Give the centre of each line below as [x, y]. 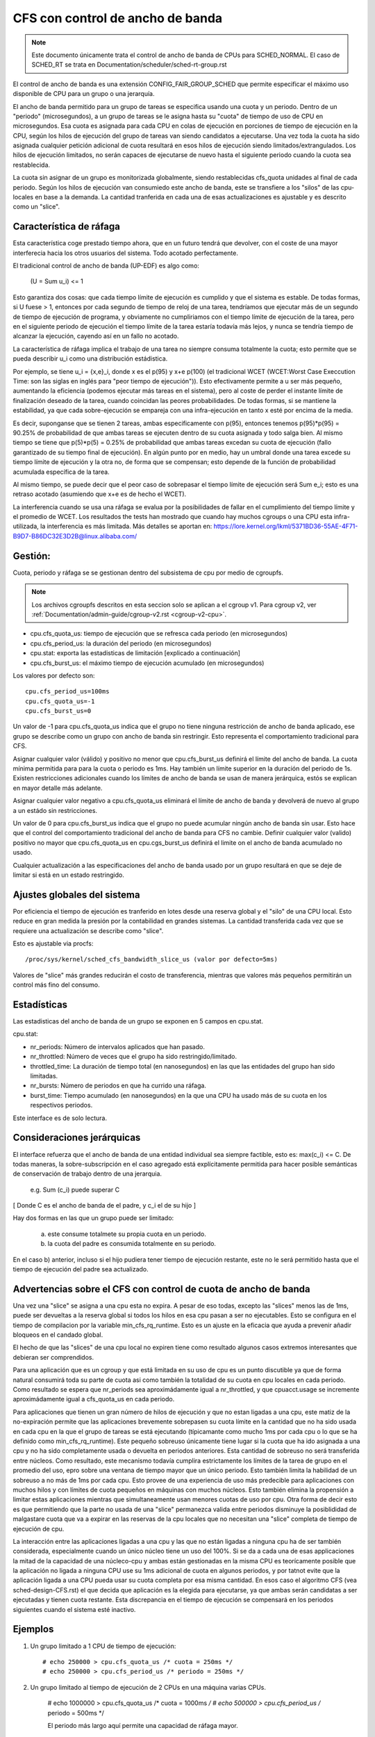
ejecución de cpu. [39, 1529]
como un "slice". [36, 207]
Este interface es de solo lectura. [60, 1118]
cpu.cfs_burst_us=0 [58, 711]
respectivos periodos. [61, 1105]
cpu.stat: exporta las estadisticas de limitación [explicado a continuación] [135, 653]
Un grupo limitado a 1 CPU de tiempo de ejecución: [103, 1646]
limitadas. [44, 1076]
